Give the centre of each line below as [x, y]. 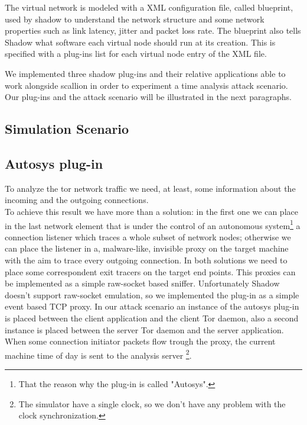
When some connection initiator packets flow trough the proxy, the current [140, 341]
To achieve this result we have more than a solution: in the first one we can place [151, 211]
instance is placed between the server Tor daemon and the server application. [144, 329]
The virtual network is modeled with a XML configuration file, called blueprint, [149, 7]
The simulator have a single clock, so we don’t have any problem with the [152, 403]
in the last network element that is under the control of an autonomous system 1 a [153, 224]
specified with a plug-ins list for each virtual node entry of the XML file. [136, 54]
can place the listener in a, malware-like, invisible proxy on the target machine [147, 248]
